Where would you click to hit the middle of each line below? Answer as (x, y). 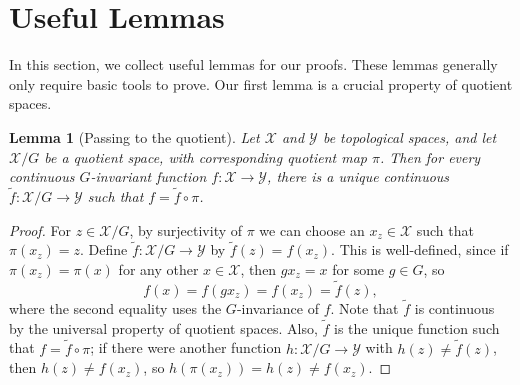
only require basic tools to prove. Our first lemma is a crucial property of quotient (261, 83)
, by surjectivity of (186, 229)
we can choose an (312, 229)
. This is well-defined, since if (420, 249)
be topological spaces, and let (409, 136)
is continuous (454, 307)
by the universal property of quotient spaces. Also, (163, 327)
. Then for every (430, 156)
